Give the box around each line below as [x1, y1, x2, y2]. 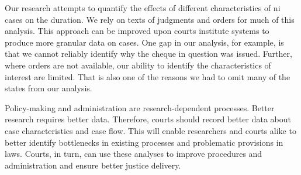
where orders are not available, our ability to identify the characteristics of [5, 59, 271, 71]
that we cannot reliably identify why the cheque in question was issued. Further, [5, 47, 292, 60]
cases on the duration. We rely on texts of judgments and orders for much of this [5, 13, 295, 25]
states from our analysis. [5, 82, 92, 94]
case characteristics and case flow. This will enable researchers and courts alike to [5, 124, 296, 136]
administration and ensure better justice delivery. [5, 159, 181, 171]
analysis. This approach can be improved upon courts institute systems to [5, 25, 269, 37]
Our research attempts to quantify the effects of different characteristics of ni [5, 2, 281, 13]
